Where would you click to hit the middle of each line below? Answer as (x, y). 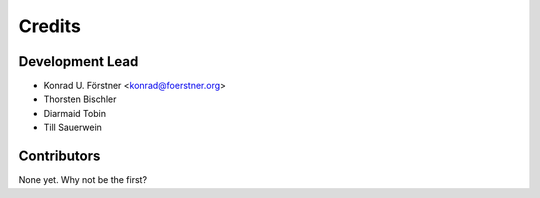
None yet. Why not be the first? (83, 180)
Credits (50, 26)
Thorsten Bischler (80, 99)
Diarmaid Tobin (75, 113)
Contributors (59, 156)
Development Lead (78, 61)
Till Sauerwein (72, 127)
